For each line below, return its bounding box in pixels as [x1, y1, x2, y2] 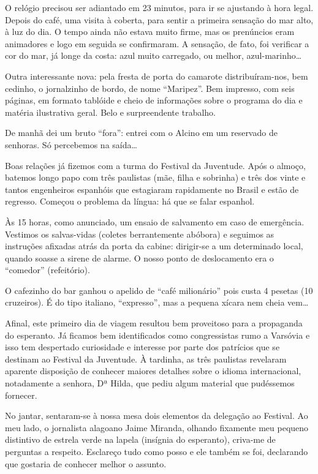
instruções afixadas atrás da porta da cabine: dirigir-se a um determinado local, [5, 239, 303, 252]
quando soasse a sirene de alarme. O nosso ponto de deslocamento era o [5, 251, 274, 264]
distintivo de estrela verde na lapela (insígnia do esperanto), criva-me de [5, 433, 276, 446]
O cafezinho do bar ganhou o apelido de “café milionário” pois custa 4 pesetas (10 [5, 284, 313, 296]
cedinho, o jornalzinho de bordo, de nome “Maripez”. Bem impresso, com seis [5, 81, 295, 94]
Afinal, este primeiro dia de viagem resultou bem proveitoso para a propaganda [5, 317, 303, 329]
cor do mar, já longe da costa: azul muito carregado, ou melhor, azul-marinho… [5, 49, 302, 62]
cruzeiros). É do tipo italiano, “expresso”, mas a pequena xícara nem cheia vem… [5, 296, 309, 309]
